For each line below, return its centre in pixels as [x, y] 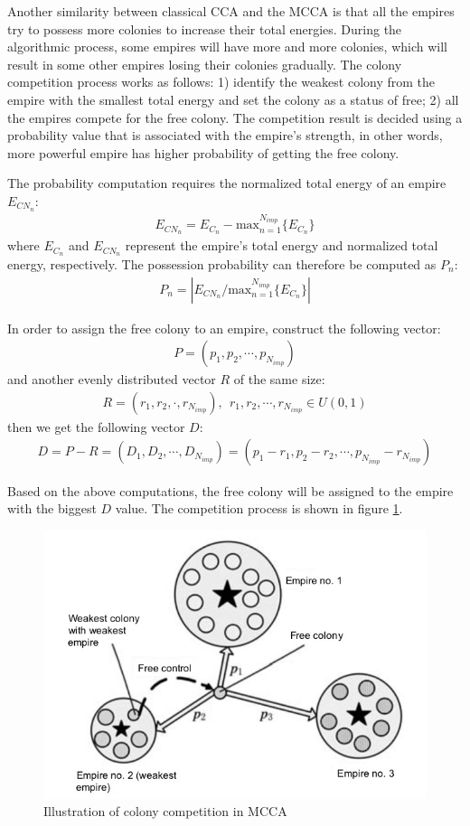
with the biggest [52, 508]
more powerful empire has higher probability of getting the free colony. [203, 152]
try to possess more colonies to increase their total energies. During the [205, 28]
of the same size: [279, 379]
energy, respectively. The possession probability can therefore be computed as [222, 264]
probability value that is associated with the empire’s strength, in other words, [225, 135]
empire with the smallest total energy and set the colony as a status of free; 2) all [233, 99]
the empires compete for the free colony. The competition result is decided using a [235, 117]
